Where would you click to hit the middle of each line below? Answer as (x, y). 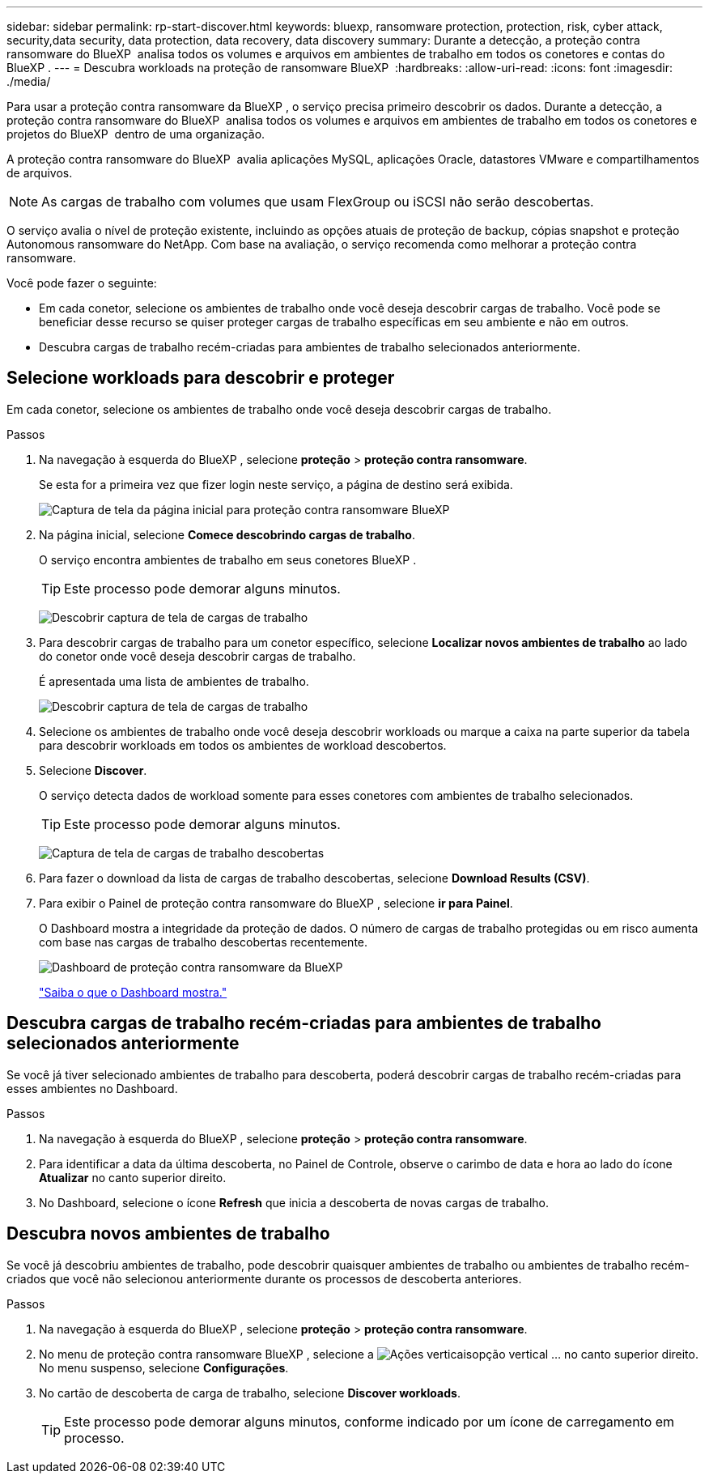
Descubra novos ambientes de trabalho (168, 1234)
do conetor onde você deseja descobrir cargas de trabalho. (197, 656)
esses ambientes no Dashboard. (92, 1088)
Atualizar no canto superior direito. (133, 1177)
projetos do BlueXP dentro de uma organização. (136, 134)
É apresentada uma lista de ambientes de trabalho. (174, 681)
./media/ (29, 81)
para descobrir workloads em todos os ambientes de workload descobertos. (243, 745)
